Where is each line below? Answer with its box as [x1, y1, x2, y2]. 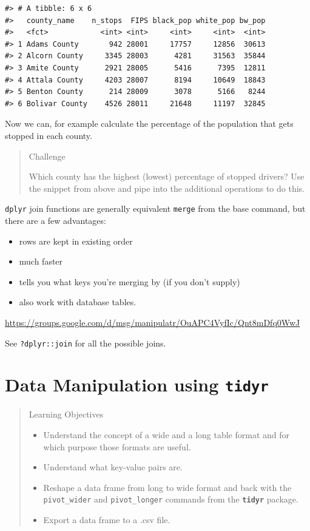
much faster [19, 255, 63, 268]
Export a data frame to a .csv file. [43, 513, 170, 526]
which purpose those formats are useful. [43, 440, 191, 453]
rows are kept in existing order [19, 234, 133, 247]
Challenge [29, 149, 66, 162]
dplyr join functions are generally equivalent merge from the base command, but [5, 202, 306, 215]
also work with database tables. [19, 296, 136, 308]
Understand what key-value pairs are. [43, 461, 183, 473]
